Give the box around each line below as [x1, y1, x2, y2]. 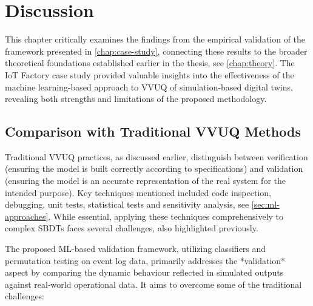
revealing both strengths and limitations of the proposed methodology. [5, 92, 267, 105]
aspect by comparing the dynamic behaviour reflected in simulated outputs [5, 266, 284, 279]
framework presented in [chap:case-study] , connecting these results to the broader [5, 44, 308, 57]
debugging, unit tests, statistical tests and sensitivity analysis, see [5, 198, 249, 211]
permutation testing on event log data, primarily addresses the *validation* [5, 254, 286, 267]
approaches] [5, 209, 49, 222]
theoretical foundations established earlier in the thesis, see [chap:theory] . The [5, 56, 295, 69]
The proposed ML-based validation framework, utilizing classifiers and [5, 242, 266, 255]
